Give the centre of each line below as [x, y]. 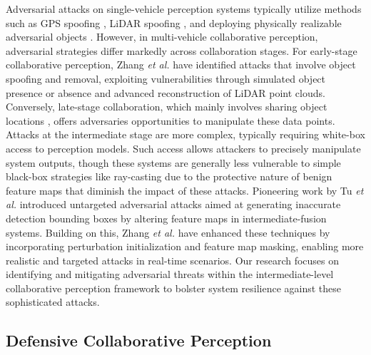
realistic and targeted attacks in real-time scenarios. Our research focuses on [173, 260]
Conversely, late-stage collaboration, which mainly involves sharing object [167, 107]
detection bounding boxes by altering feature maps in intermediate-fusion [166, 218]
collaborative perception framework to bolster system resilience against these [174, 288]
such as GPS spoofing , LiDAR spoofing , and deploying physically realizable [174, 22]
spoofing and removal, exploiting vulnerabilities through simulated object [166, 78]
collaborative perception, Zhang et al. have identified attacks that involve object [181, 65]
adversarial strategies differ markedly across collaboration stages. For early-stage [182, 50]
